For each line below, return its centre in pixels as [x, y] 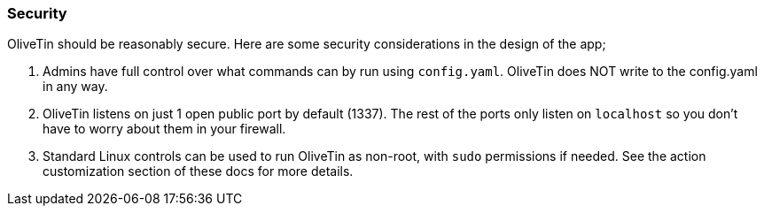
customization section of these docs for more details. [198, 171]
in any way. [75, 87]
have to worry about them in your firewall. [164, 129]
